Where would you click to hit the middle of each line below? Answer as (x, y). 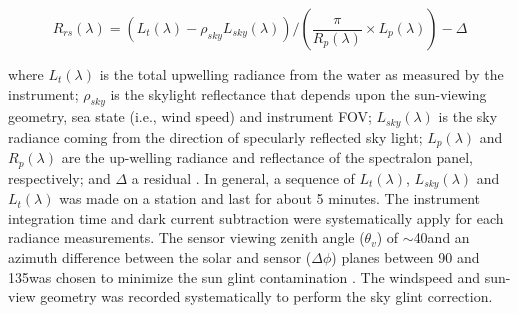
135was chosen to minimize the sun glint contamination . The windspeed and (244, 276)
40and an (441, 237)
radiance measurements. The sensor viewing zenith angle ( (186, 237)
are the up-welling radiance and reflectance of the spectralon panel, (267, 157)
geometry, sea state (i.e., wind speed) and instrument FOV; (190, 116)
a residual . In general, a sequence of (243, 177)
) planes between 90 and (405, 256)
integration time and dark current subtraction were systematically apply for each (256, 217)
